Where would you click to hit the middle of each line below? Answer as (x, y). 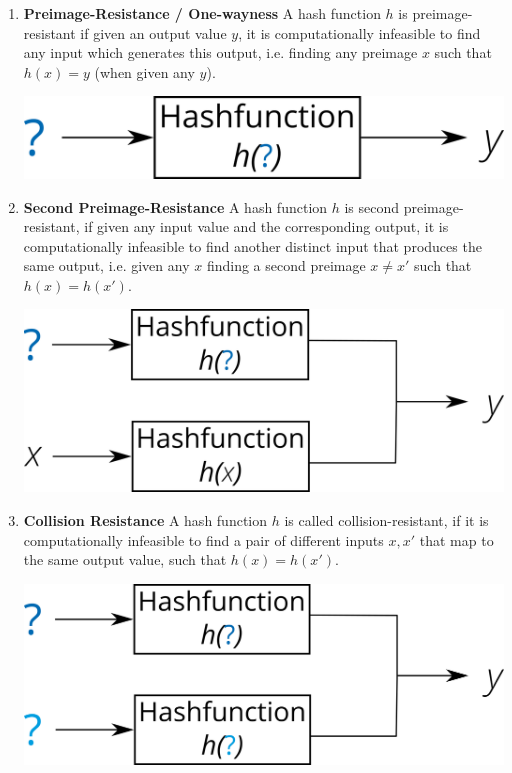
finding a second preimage (286, 265)
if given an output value (153, 32)
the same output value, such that (125, 559)
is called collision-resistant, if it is (386, 519)
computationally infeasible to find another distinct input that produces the (252, 245)
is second (372, 206)
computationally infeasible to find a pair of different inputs (203, 539)
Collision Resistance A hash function (145, 519)
